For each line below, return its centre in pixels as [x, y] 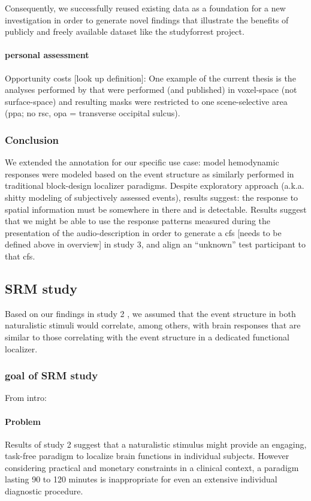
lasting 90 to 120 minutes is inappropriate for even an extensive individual [141, 479]
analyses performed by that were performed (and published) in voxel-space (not [151, 90]
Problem [23, 421]
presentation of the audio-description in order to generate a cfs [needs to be [143, 232]
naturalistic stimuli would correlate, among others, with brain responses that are [153, 325]
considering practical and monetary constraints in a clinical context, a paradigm [152, 467]
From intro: [26, 398]
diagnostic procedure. [44, 491]
